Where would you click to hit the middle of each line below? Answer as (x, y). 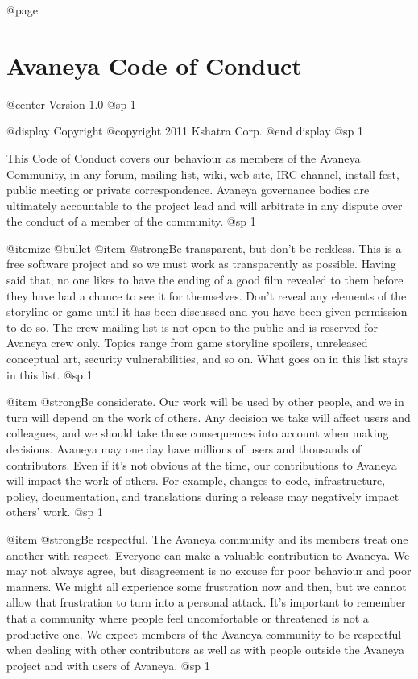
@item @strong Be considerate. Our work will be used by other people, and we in (205, 402)
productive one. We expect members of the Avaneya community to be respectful (204, 633)
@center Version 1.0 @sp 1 (71, 104)
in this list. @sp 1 (50, 374)
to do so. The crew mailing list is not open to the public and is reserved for (192, 327)
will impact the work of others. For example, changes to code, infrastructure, (196, 480)
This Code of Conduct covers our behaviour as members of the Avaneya (184, 157)
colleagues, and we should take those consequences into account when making (198, 433)
